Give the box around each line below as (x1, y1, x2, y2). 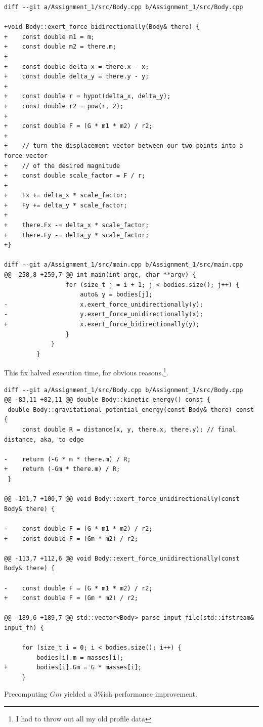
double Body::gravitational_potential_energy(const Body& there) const (8, 406, 254, 413)
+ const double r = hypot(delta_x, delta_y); (4, 93, 171, 100)
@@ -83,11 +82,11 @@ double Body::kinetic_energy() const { (4, 396, 211, 404)
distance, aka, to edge (4, 436, 84, 443)
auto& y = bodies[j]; (80, 291, 153, 298)
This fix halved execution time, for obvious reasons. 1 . (4, 366, 168, 378)
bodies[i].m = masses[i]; (36, 654, 124, 661)
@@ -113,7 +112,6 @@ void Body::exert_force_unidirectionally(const (4, 554, 240, 562)
